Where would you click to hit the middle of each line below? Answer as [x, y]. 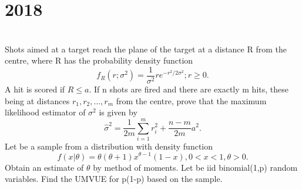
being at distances [37, 100]
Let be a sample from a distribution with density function [109, 146]
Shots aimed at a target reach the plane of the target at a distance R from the [146, 49]
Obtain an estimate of [44, 167]
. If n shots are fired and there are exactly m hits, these [189, 89]
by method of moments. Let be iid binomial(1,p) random [195, 167]
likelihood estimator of [45, 112]
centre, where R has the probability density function [99, 60]
